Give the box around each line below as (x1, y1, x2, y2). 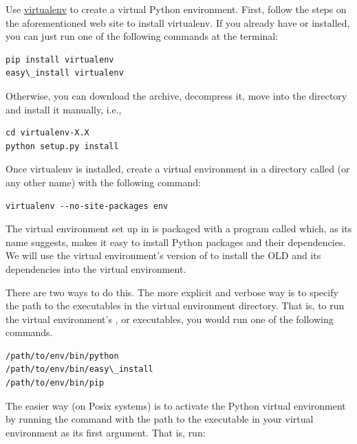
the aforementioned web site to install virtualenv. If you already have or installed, (6, 15, 350, 30)
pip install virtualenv (6, 54, 114, 65)
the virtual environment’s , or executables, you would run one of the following (6, 311, 334, 326)
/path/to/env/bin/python (6, 351, 119, 361)
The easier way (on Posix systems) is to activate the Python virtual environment (6, 398, 346, 412)
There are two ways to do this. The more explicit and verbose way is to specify (6, 285, 338, 299)
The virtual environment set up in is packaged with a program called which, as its (6, 221, 352, 236)
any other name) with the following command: (6, 175, 201, 189)
